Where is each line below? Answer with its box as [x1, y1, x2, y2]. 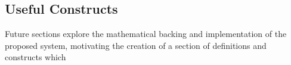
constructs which [5, 51, 66, 63]
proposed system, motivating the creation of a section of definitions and [5, 39, 267, 51]
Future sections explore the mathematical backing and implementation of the [5, 27, 287, 40]
